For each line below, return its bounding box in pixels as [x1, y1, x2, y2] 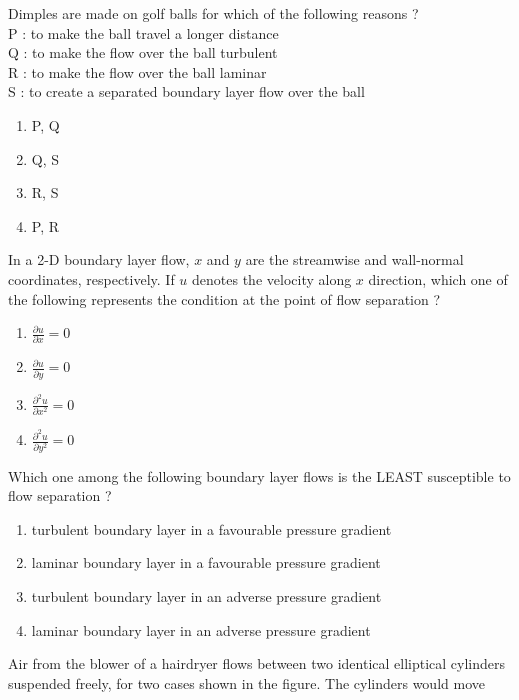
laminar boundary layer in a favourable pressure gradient [31, 552, 381, 573]
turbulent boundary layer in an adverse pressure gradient [31, 585, 382, 606]
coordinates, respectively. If [8, 268, 175, 289]
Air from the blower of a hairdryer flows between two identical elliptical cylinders [8, 653, 506, 674]
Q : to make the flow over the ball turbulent [8, 42, 278, 63]
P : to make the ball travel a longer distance [8, 22, 279, 43]
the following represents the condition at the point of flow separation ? [8, 288, 441, 309]
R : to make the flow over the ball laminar [8, 61, 267, 82]
